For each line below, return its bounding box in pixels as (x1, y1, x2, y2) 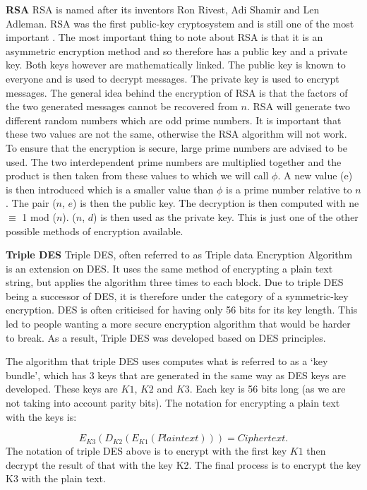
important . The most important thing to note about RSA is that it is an (6, 30, 323, 44)
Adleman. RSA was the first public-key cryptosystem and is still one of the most (6, 16, 354, 30)
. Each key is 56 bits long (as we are (189, 381, 346, 396)
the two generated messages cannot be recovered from (6, 99, 238, 114)
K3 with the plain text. (6, 471, 106, 486)
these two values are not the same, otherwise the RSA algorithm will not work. (6, 126, 347, 141)
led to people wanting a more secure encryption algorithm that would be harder (6, 316, 351, 331)
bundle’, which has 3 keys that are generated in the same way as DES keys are (6, 367, 346, 382)
